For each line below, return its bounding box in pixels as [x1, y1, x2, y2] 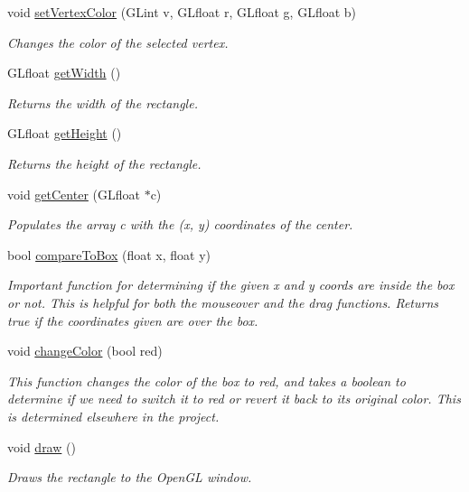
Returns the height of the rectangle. [7, 153, 202, 172]
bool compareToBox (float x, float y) [7, 245, 211, 264]
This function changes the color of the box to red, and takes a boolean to [7, 371, 406, 390]
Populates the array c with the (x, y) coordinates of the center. [7, 215, 353, 234]
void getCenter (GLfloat [7, 184, 140, 203]
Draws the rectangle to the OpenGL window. [7, 468, 252, 487]
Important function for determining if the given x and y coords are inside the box [7, 275, 455, 294]
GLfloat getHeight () [7, 124, 122, 143]
